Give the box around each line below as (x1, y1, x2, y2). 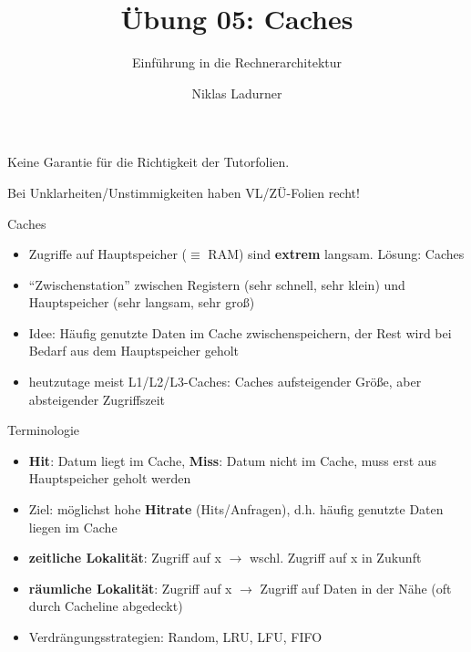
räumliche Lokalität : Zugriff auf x (28, 578, 232, 597)
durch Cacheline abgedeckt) (28, 596, 183, 616)
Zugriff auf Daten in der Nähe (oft (260, 578, 452, 597)
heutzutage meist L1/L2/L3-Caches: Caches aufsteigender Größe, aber (28, 372, 422, 391)
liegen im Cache (28, 517, 118, 536)
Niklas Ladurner (191, 83, 282, 102)
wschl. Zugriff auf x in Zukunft (250, 548, 422, 567)
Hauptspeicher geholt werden (28, 469, 191, 488)
